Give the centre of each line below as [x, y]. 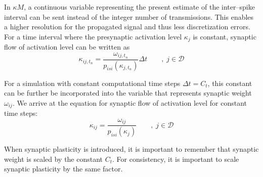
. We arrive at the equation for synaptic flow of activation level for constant [130, 102]
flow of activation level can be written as [67, 47]
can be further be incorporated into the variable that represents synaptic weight [128, 93]
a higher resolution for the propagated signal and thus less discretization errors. [127, 27]
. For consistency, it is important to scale [176, 159]
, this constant [230, 83]
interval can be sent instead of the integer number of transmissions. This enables [129, 16]
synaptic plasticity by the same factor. [63, 169]
